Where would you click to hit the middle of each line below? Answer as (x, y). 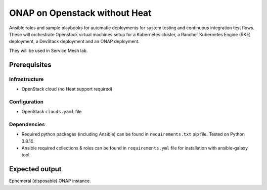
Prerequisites (30, 65)
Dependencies (27, 124)
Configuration (26, 101)
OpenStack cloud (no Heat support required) (67, 89)
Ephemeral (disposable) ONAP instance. (50, 181)
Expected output (35, 169)
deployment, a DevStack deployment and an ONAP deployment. (74, 42)
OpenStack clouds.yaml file (51, 112)
